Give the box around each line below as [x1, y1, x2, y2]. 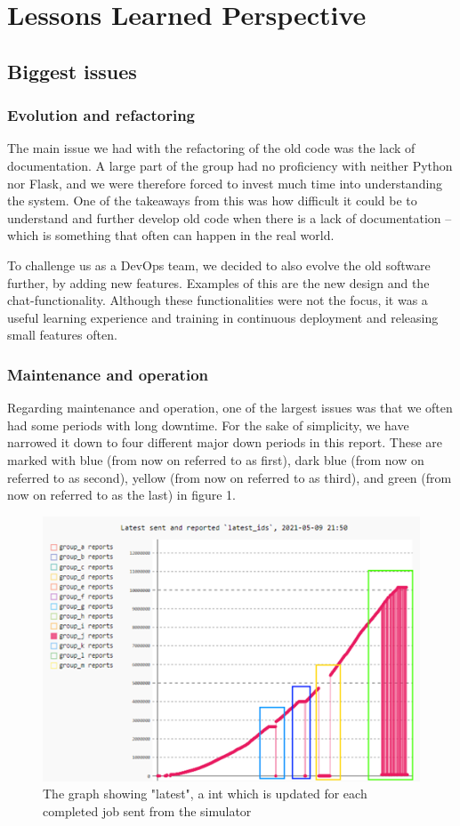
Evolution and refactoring [7, 104, 196, 126]
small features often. [7, 325, 117, 344]
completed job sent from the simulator [43, 801, 252, 820]
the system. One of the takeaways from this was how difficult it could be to [7, 191, 417, 210]
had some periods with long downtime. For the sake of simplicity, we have [7, 415, 409, 434]
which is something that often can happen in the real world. [7, 226, 335, 245]
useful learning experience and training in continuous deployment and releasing [7, 308, 439, 326]
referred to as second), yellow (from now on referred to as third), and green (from [7, 468, 452, 486]
